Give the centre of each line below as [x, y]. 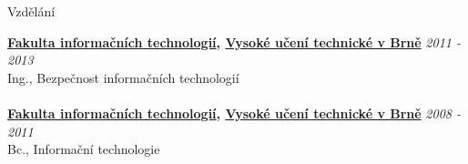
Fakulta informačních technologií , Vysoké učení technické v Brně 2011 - [234, 41]
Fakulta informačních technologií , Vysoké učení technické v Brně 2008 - [234, 113]
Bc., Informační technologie [84, 149]
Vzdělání [31, 11]
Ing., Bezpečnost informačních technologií [123, 77]
